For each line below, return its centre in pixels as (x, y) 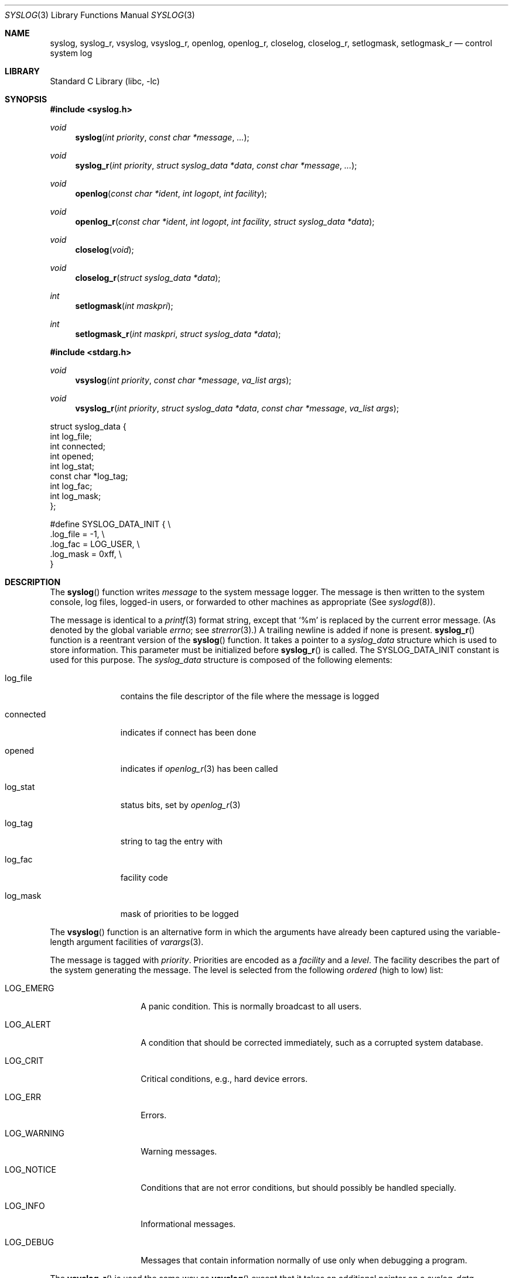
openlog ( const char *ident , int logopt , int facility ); (171, 193)
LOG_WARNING (35, 1133)
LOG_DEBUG (30, 1242)
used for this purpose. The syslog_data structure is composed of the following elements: (221, 660)
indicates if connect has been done (188, 732)
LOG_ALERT (28, 1024)
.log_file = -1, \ (77, 534)
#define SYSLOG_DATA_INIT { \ (110, 524)
